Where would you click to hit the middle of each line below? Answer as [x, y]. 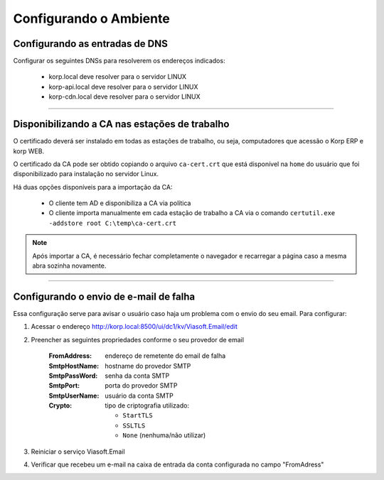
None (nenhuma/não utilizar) [164, 435]
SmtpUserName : [74, 396]
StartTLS [138, 416]
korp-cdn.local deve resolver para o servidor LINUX [124, 97]
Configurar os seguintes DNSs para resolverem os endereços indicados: [119, 61]
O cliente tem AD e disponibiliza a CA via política [120, 203]
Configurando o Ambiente [91, 18]
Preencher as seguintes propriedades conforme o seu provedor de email [138, 339]
